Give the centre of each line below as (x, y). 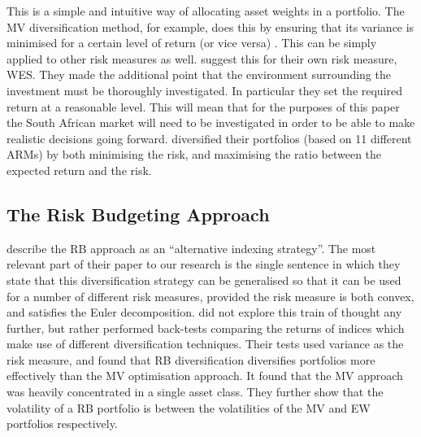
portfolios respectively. (62, 424)
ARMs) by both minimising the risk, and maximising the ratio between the (194, 154)
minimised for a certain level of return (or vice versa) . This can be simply (192, 43)
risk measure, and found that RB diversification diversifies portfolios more (191, 359)
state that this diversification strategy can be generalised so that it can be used (204, 280)
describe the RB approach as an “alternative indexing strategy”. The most (191, 248)
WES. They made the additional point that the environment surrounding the (199, 74)
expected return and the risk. (79, 170)
